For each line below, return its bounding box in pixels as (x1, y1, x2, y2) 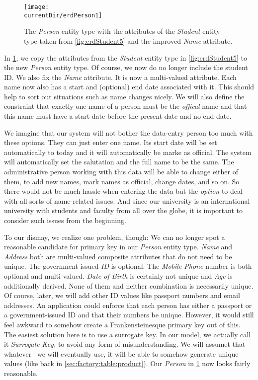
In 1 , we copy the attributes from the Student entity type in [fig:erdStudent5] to (4, 52, 247, 63)
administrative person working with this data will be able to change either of (4, 166, 238, 177)
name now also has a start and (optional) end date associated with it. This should (4, 81, 255, 92)
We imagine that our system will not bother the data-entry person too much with (4, 127, 253, 138)
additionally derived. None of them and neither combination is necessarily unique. (4, 280, 254, 291)
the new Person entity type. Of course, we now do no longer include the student (4, 62, 248, 73)
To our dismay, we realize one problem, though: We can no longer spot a (4, 231, 225, 242)
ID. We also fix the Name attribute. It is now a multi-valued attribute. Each (4, 72, 237, 82)
